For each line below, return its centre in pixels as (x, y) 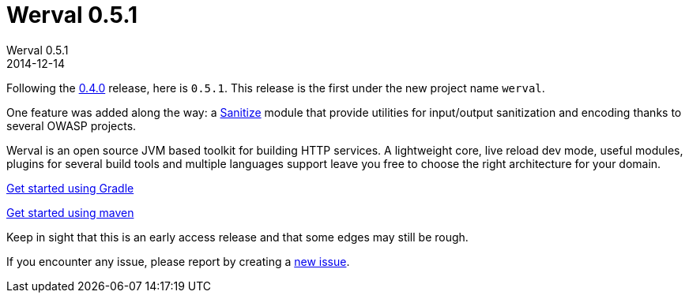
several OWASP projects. (72, 125)
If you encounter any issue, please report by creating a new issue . (178, 261)
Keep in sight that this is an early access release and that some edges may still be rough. (237, 237)
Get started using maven (70, 212)
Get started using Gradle (70, 188)
